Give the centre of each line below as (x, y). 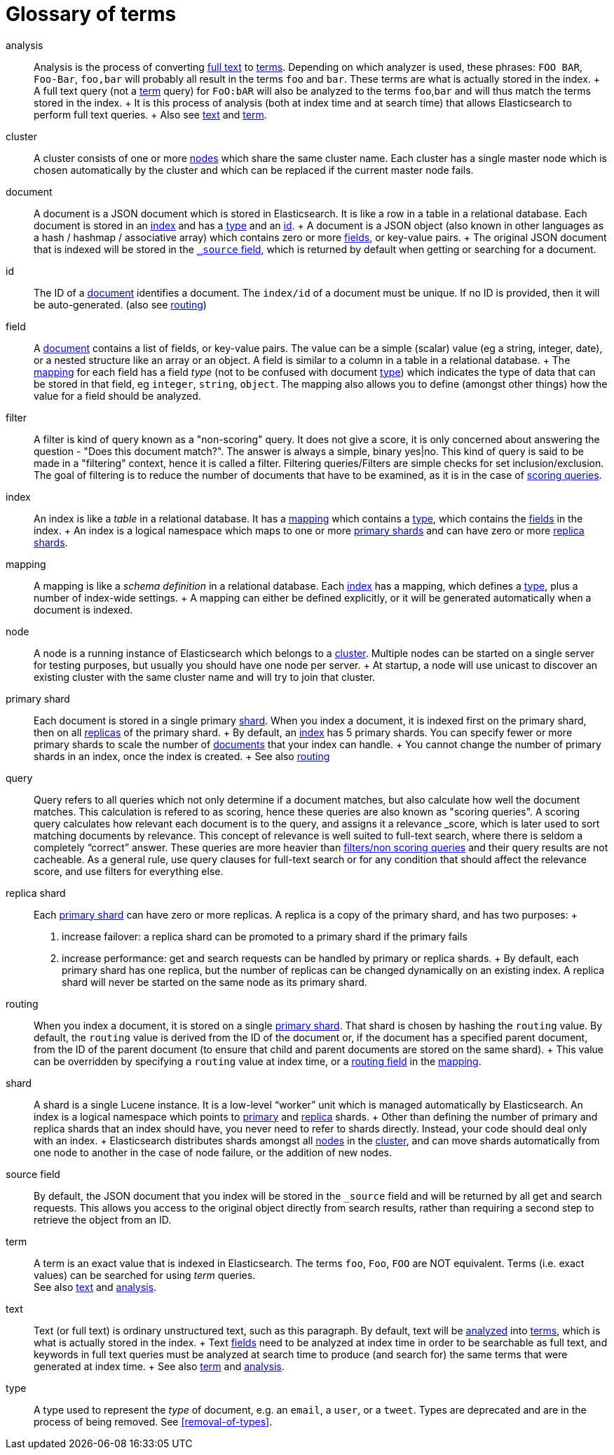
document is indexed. (83, 609)
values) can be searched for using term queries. (145, 1275)
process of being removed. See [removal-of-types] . (153, 1421)
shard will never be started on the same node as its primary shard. (214, 982)
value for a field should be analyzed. (117, 395)
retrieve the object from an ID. (103, 1219)
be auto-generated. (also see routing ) (120, 304)
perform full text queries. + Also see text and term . (150, 114)
